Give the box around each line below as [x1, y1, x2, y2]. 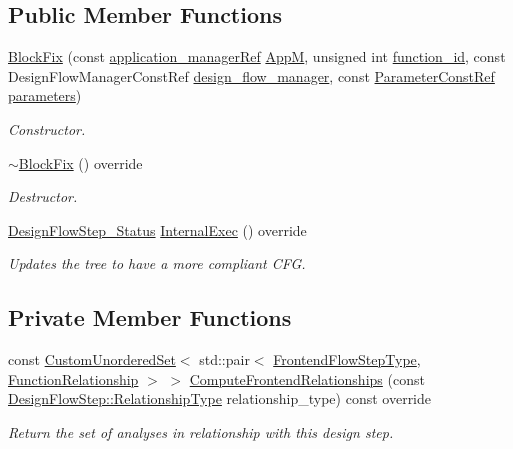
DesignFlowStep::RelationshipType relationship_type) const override [8, 388, 432, 409]
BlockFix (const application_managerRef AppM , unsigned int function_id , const [8, 46, 506, 67]
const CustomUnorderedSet [8, 349, 176, 370]
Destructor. [8, 186, 78, 207]
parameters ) [8, 85, 82, 106]
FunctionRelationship [8, 368, 139, 389]
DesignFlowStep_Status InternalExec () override [8, 219, 307, 240]
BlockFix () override [18, 152, 143, 173]
